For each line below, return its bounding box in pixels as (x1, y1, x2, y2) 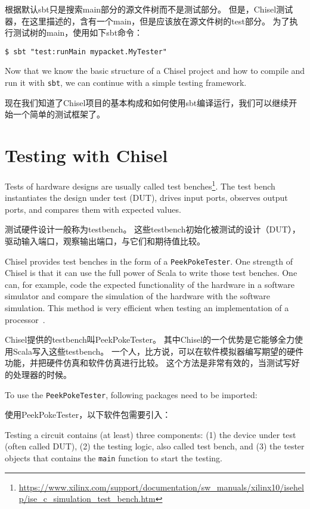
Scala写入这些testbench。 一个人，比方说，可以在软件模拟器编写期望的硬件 (13, 344, 303, 357)
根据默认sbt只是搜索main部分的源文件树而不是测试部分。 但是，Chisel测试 (5, 3, 293, 15)
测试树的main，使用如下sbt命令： (13, 26, 143, 39)
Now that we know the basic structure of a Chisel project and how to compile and (5, 64, 305, 77)
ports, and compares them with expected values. (5, 203, 181, 215)
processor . (5, 313, 45, 325)
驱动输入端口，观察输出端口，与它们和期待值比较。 (5, 235, 205, 247)
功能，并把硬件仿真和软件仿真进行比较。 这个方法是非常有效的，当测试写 (5, 356, 292, 369)
